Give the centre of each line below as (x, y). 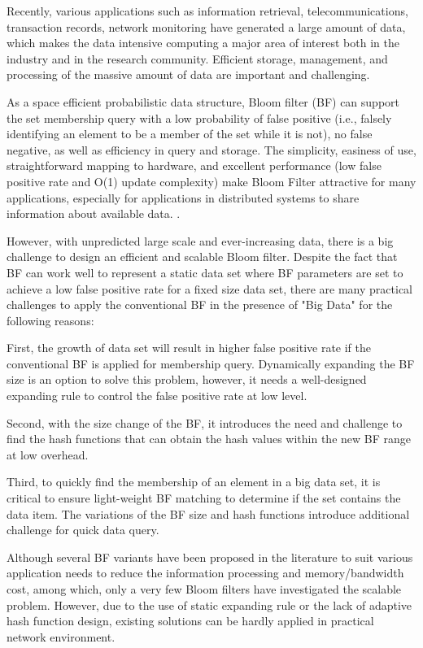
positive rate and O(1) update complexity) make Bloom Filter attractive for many (211, 181)
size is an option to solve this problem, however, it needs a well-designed (187, 379)
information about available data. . (94, 213)
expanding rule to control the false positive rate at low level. (157, 396)
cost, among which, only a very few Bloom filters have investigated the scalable (204, 589)
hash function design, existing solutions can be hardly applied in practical (190, 621)
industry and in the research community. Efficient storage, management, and (197, 58)
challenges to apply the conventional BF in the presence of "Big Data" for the (200, 304)
